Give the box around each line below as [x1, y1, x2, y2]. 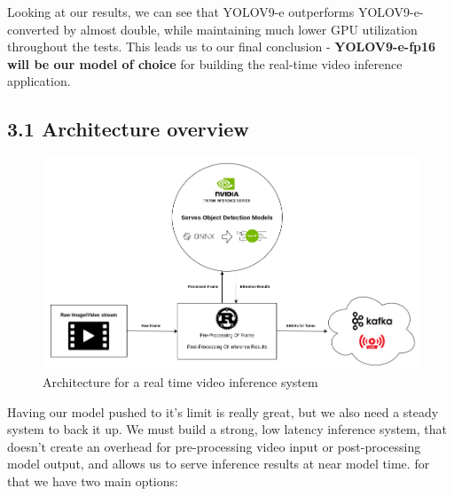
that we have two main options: [7, 472, 178, 491]
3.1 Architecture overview [7, 115, 249, 143]
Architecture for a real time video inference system [43, 373, 318, 391]
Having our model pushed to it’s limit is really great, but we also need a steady [7, 402, 439, 421]
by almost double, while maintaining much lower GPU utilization [63, 19, 418, 38]
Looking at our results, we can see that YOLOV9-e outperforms [7, 3, 355, 20]
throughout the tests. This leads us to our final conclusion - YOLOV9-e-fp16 [7, 37, 436, 56]
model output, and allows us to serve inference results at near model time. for [7, 454, 430, 473]
